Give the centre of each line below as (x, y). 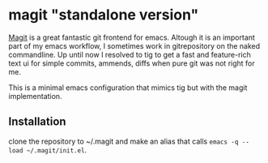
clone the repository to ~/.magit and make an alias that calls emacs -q (123, 141)
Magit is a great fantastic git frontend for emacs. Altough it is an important (132, 37)
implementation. (35, 96)
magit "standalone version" (104, 15)
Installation (37, 122)
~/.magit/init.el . (57, 150)
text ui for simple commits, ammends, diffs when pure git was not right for (132, 63)
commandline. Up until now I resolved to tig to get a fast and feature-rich (130, 54)
